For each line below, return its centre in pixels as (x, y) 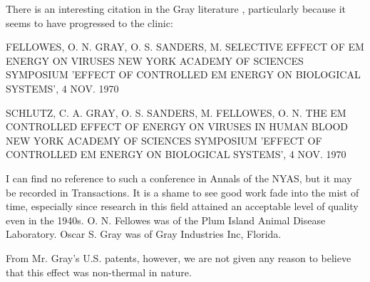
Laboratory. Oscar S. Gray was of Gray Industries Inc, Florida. (144, 234)
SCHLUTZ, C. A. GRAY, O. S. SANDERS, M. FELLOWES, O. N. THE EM (176, 112)
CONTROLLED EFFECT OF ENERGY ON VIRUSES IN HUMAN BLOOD (177, 126)
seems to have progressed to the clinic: (89, 22)
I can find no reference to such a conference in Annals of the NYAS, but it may (179, 178)
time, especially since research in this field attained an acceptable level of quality (182, 206)
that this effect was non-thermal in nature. (99, 272)
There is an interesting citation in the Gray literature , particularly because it (176, 9)
